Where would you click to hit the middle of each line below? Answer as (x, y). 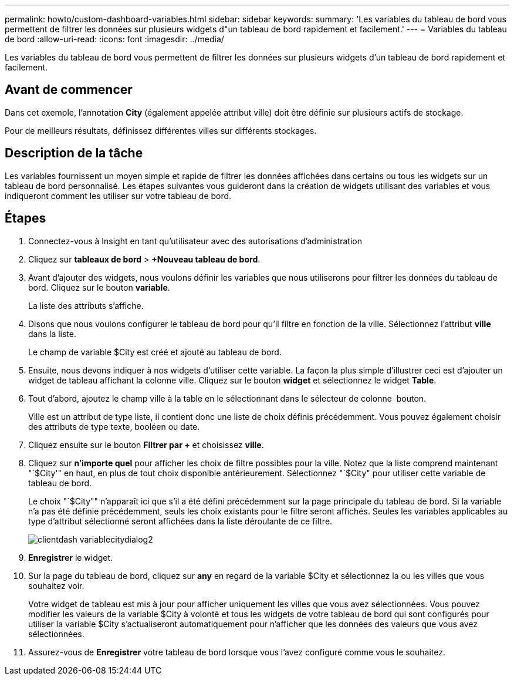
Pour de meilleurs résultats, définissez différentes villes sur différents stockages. (161, 130)
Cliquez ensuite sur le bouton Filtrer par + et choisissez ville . (146, 445)
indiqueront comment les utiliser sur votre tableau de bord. (118, 196)
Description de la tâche (74, 153)
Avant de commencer (69, 90)
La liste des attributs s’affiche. (86, 305)
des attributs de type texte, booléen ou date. (114, 426)
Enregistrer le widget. (71, 557)
